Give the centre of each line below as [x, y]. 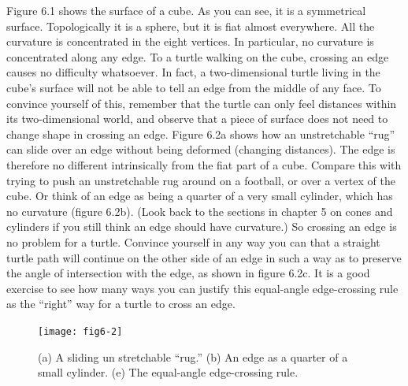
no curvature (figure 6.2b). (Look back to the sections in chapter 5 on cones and [200, 211]
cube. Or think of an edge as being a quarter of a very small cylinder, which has [200, 196]
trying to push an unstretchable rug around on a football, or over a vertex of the [201, 180]
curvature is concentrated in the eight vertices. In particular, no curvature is [190, 41]
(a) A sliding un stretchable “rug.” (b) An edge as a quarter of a [193, 356]
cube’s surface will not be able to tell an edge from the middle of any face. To [194, 87]
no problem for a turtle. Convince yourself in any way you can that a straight [193, 241]
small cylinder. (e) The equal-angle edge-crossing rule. [168, 372]
